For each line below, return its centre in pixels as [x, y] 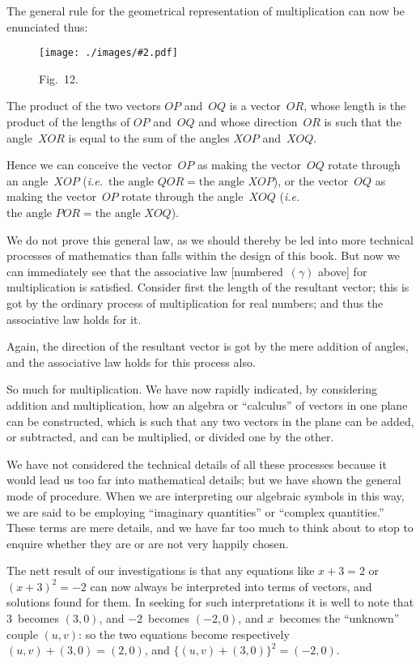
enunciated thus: [47, 26]
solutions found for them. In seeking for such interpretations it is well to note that [210, 602]
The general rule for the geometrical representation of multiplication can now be [206, 11]
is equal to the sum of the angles [149, 137]
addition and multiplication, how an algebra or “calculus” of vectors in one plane [207, 404]
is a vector [255, 106]
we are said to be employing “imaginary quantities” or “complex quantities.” [195, 511]
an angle [28, 180]
